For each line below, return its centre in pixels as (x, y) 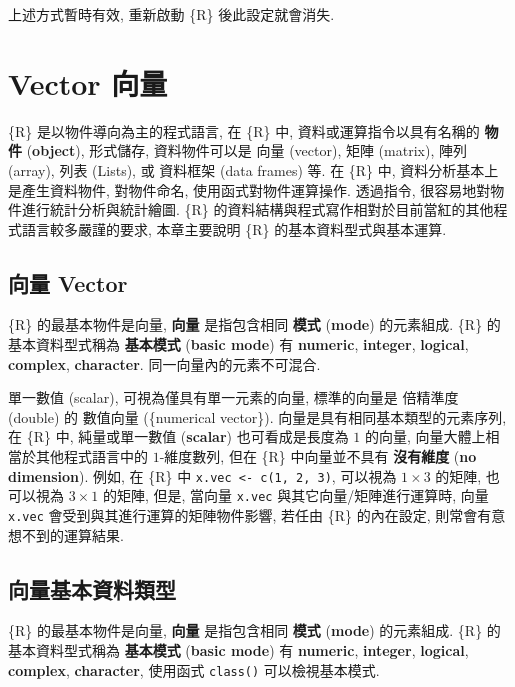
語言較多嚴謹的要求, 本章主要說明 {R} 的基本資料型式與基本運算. (234, 228)
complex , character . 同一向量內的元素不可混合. (164, 363)
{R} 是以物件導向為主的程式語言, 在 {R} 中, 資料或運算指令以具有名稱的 (244, 130)
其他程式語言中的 (91, 456)
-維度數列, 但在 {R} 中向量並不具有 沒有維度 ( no (318, 456)
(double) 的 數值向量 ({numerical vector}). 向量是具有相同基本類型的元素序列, (257, 416)
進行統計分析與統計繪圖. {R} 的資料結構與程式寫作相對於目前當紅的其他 (257, 209)
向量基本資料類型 (92, 588)
